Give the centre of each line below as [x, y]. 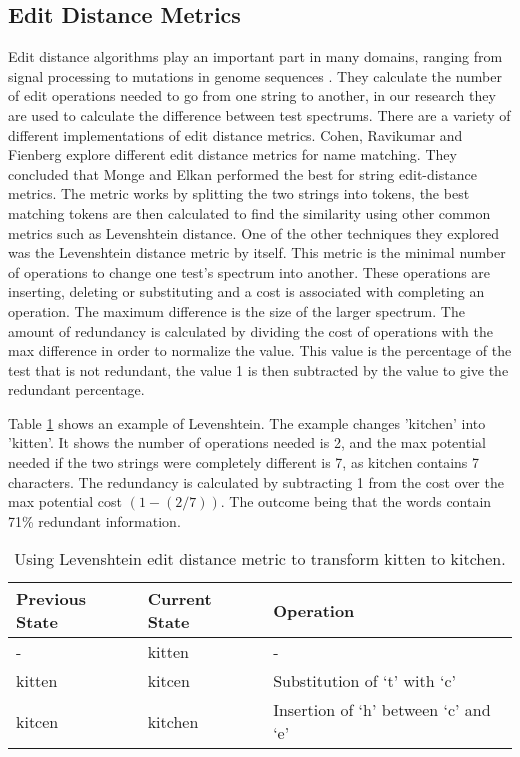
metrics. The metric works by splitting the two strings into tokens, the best [239, 193]
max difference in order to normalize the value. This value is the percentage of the [260, 350]
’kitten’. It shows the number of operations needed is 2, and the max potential [247, 442]
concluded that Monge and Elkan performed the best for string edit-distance [242, 173]
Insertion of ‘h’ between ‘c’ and [382, 710]
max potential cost [65, 501]
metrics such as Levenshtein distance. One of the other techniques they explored [254, 232]
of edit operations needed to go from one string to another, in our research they [252, 95]
